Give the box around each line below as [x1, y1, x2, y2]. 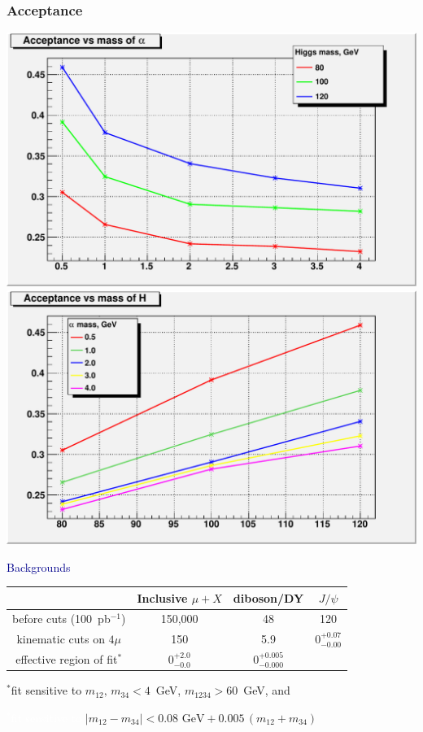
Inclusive [137, 589, 188, 606]
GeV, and [243, 682, 290, 699]
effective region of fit [15, 651, 118, 668]
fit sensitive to [11, 682, 82, 699]
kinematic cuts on [16, 630, 105, 647]
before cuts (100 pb [12, 610, 111, 627]
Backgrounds [7, 558, 71, 575]
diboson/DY [233, 589, 304, 606]
